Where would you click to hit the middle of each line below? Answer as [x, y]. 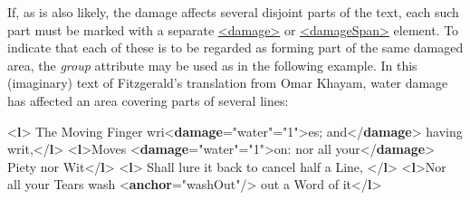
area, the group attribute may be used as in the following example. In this [212, 65]
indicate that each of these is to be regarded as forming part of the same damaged [235, 48]
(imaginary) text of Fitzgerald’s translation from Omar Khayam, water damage [228, 83]
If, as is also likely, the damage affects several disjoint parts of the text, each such [233, 12]
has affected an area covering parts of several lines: [148, 100]
